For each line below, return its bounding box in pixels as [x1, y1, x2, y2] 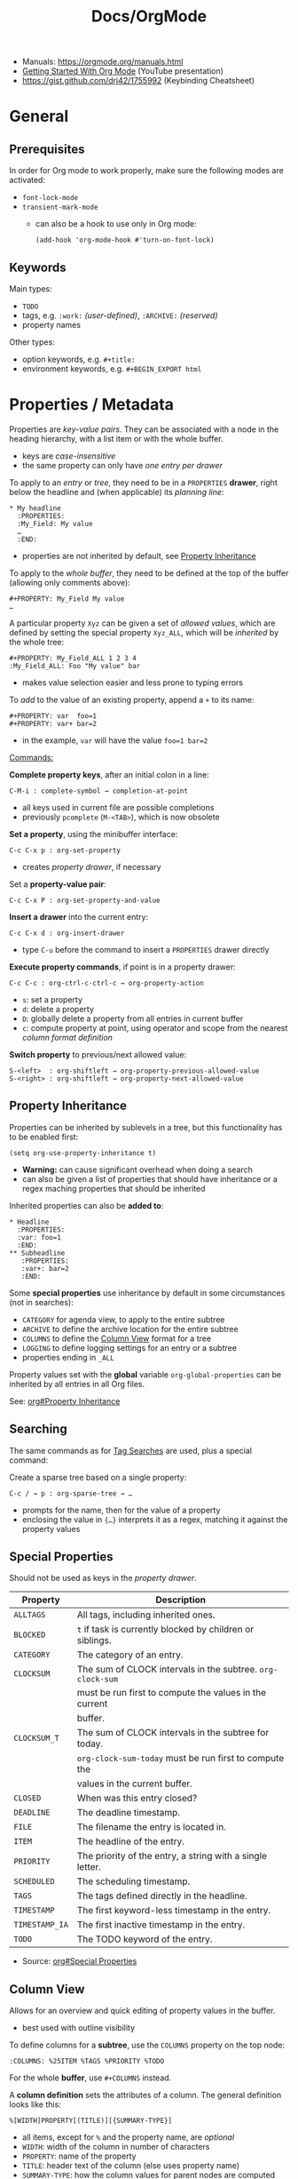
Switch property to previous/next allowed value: [9, 1049, 187, 1059]
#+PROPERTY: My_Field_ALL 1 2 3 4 [9, 653, 137, 663]
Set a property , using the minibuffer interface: [9, 828, 178, 839]
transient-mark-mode [21, 203, 98, 212]
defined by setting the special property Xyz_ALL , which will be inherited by [9, 627, 279, 637]
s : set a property [21, 994, 82, 1005]
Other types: [9, 337, 55, 347]
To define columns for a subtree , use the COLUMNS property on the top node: [9, 2039, 286, 2050]
